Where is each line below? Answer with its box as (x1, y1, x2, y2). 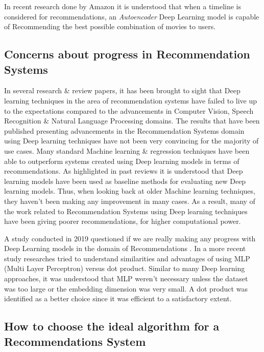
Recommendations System (4, 333, 146, 349)
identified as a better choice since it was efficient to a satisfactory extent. (4, 293, 232, 304)
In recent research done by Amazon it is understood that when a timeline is (4, 1, 241, 11)
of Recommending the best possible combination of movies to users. (4, 21, 216, 32)
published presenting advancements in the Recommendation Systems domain (4, 125, 245, 136)
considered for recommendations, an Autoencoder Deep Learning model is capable (4, 11, 259, 22)
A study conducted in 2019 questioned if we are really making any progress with (4, 233, 256, 243)
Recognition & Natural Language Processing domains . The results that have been (4, 115, 260, 126)
